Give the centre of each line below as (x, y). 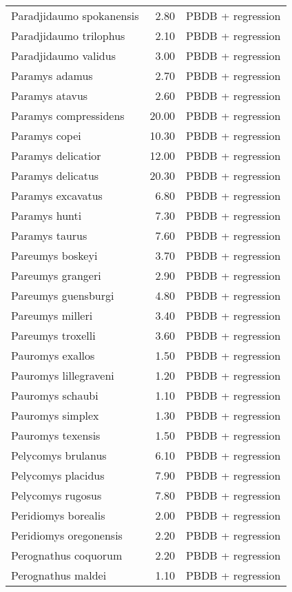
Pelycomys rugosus (56, 495)
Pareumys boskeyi (54, 255)
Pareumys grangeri (56, 275)
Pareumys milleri (52, 315)
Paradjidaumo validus (63, 55)
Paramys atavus (50, 95)
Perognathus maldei (59, 575)
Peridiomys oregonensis (67, 535)
